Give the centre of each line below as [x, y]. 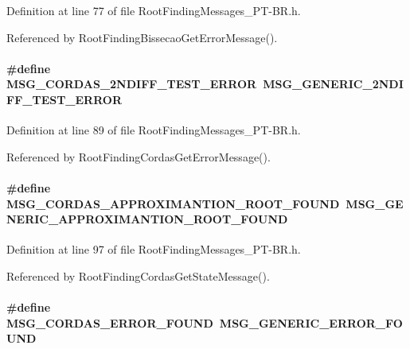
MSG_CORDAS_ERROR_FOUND [110, 322]
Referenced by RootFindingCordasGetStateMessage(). [138, 275]
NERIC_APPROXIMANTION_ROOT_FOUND [147, 219]
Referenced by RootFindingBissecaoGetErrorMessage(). [142, 37]
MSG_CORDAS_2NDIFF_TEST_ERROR [132, 84]
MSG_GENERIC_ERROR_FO [311, 322]
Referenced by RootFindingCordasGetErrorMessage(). [139, 156]
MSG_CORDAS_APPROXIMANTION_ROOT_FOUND [173, 203]
